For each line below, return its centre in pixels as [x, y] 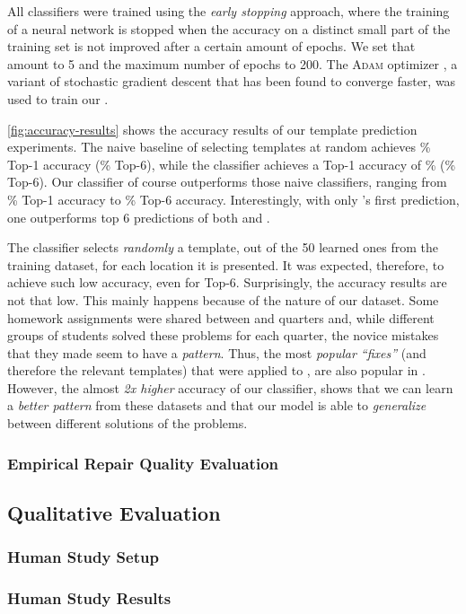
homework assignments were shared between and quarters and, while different [221, 317]
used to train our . [58, 98]
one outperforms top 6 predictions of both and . [139, 217]
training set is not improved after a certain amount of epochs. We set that [211, 46]
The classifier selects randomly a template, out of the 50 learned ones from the [223, 247]
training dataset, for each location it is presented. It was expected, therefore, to [226, 264]
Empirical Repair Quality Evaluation [143, 463]
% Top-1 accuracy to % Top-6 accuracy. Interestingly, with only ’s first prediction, [233, 199]
